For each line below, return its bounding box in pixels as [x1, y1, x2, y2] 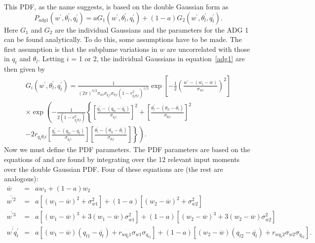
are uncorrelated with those [166, 43, 250, 54]
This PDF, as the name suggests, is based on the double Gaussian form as [4, 1, 229, 11]
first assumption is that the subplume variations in [4, 43, 157, 54]
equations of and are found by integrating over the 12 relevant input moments [4, 154, 240, 164]
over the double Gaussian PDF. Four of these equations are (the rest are [4, 163, 223, 174]
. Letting [38, 53, 65, 64]
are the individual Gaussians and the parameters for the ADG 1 [55, 24, 249, 35]
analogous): [4, 173, 39, 184]
